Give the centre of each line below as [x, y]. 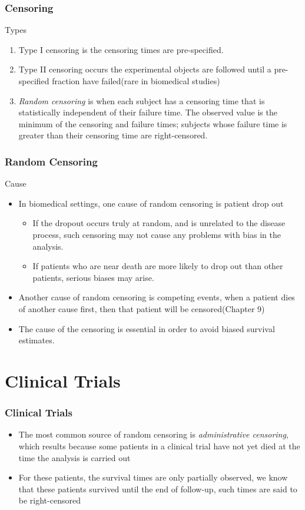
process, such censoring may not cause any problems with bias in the [157, 234]
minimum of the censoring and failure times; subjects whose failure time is [153, 123]
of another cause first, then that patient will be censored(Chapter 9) [142, 308]
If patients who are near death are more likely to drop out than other [158, 266]
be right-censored [49, 500]
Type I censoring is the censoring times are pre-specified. [121, 49]
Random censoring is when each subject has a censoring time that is [142, 100]
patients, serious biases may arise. [93, 277]
